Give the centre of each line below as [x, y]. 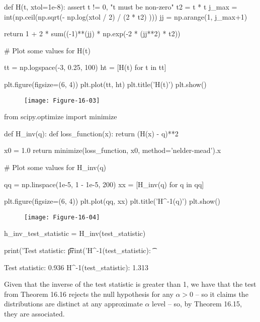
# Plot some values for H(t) [47, 50]
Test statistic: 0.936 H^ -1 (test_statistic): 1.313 [76, 267]
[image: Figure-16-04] [62, 217]
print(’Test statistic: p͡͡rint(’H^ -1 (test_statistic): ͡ [78, 250]
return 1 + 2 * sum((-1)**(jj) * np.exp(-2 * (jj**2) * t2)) [92, 33]
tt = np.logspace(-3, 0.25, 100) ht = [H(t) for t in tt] [85, 67]
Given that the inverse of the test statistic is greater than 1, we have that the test [130, 284]
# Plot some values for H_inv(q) [55, 167]
